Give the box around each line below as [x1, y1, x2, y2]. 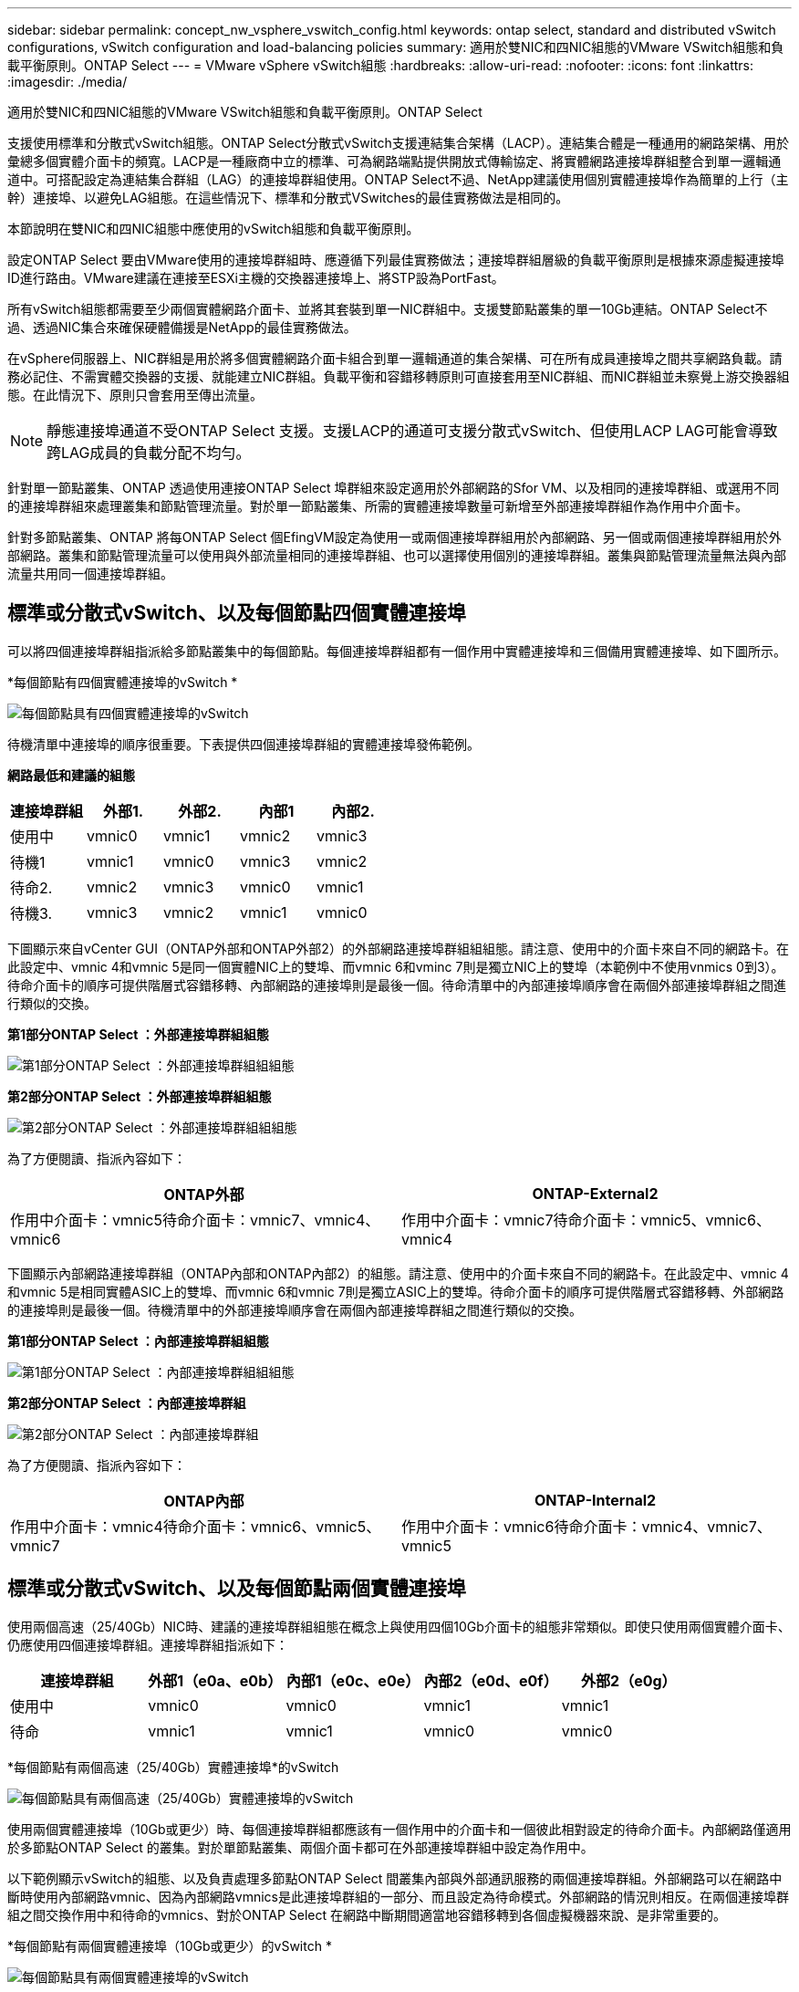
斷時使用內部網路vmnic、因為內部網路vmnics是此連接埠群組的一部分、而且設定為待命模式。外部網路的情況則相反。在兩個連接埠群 [7, 1888, 789, 1904]
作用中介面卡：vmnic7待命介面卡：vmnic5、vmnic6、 [401, 1210, 771, 1229]
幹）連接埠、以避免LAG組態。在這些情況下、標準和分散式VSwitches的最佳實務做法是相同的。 [7, 190, 569, 205]
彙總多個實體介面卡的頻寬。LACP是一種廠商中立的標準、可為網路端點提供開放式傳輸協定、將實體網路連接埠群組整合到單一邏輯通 [7, 153, 782, 169]
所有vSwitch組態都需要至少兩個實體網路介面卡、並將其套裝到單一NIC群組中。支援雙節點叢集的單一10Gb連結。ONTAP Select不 [7, 301, 768, 317]
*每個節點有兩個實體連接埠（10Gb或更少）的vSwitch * [7, 1937, 332, 1954]
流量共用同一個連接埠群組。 [7, 566, 173, 581]
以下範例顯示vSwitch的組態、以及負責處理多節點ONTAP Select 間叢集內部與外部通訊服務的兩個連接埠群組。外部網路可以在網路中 [7, 1870, 783, 1886]
